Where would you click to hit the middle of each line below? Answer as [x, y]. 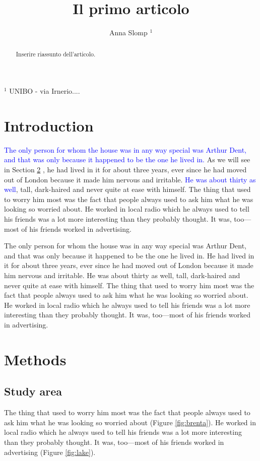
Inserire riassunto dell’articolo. [56, 54]
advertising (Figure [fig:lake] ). [50, 452]
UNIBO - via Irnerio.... [45, 91]
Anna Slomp [128, 32]
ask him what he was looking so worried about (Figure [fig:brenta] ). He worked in [130, 422]
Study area [33, 391]
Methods [35, 359]
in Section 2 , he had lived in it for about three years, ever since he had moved [125, 170]
